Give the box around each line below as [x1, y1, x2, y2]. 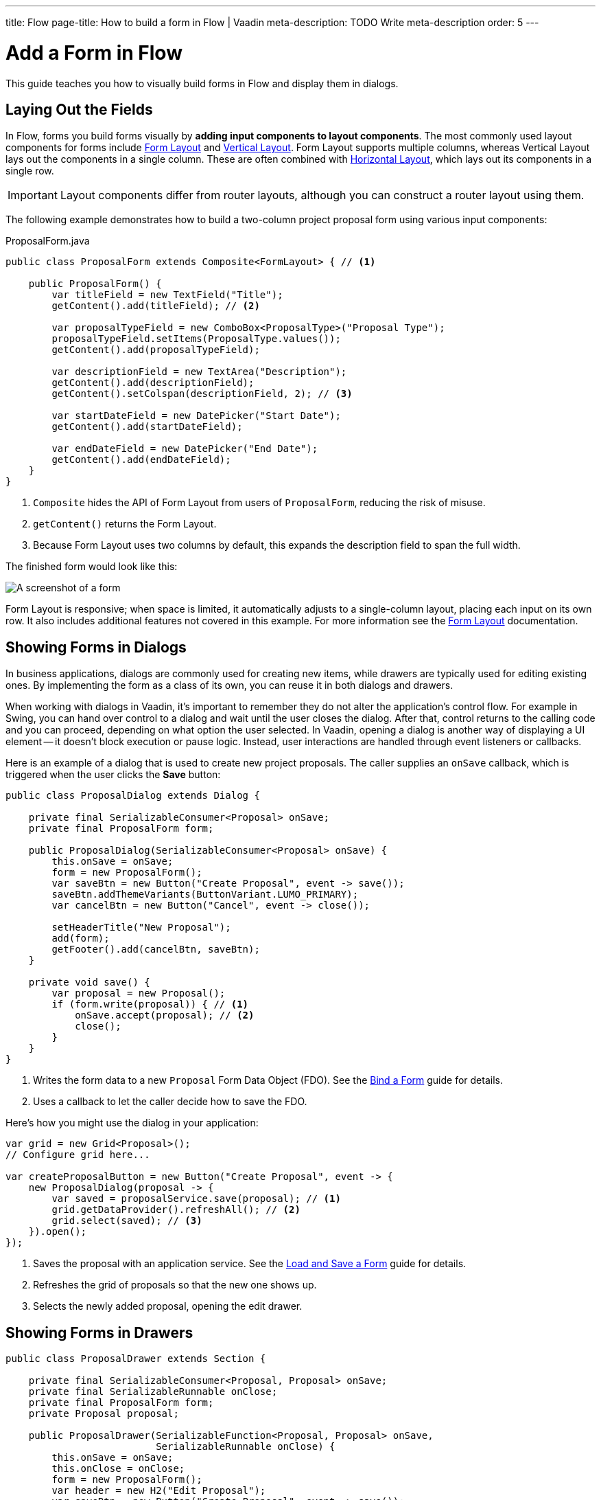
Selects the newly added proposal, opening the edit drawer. [33, 1300, 303, 1312]
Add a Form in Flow [5, 41, 182, 65]
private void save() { [28, 977, 150, 988]
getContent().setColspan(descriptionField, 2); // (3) [51, 388, 353, 400]
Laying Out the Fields [5, 100, 153, 118]
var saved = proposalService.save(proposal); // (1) [51, 1193, 341, 1205]
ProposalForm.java [5, 235, 90, 247]
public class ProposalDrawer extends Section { [5, 1353, 266, 1365]
